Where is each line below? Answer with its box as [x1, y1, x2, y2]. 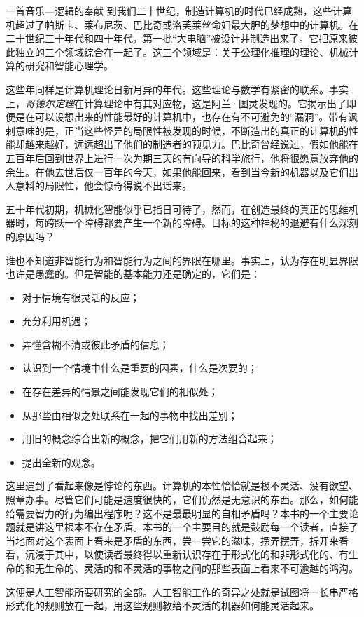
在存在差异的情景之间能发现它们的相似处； [22, 384, 218, 399]
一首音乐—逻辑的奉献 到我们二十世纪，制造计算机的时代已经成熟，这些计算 [6, 4, 352, 18]
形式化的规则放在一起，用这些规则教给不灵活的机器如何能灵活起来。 [6, 598, 319, 613]
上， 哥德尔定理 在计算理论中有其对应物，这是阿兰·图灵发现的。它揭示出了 [6, 95, 346, 110]
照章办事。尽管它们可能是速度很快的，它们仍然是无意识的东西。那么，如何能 [6, 492, 358, 507]
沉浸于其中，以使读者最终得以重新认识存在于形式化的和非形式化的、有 [24, 547, 349, 562]
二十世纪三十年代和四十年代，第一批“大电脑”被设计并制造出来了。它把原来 [6, 31, 349, 46]
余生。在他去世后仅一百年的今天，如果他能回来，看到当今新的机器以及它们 [6, 164, 349, 179]
